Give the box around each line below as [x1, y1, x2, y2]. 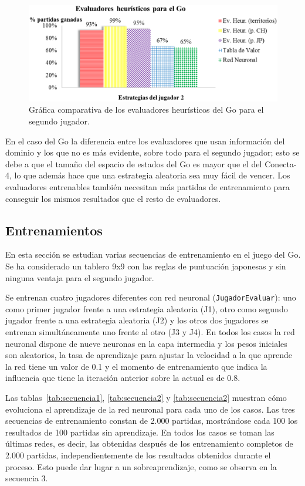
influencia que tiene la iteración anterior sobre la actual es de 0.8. [5, 372, 240, 384]
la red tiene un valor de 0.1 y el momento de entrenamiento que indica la [5, 360, 267, 372]
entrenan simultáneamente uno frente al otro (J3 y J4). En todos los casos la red [5, 325, 295, 338]
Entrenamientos [5, 221, 103, 239]
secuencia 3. [5, 472, 48, 484]
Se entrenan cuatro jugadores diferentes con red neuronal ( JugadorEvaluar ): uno [5, 291, 296, 303]
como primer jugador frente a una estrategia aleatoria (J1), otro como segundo [5, 302, 288, 315]
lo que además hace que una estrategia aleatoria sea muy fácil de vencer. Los [14, 169, 290, 181]
